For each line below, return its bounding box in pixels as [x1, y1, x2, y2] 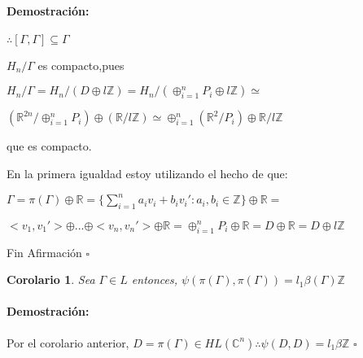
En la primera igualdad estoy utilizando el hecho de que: [7, 164, 288, 181]
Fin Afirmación [7, 243, 82, 260]
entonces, [131, 271, 178, 288]
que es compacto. [7, 138, 92, 155]
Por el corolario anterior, [7, 334, 129, 351]
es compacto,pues [37, 56, 125, 73]
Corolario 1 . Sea [7, 271, 95, 288]
